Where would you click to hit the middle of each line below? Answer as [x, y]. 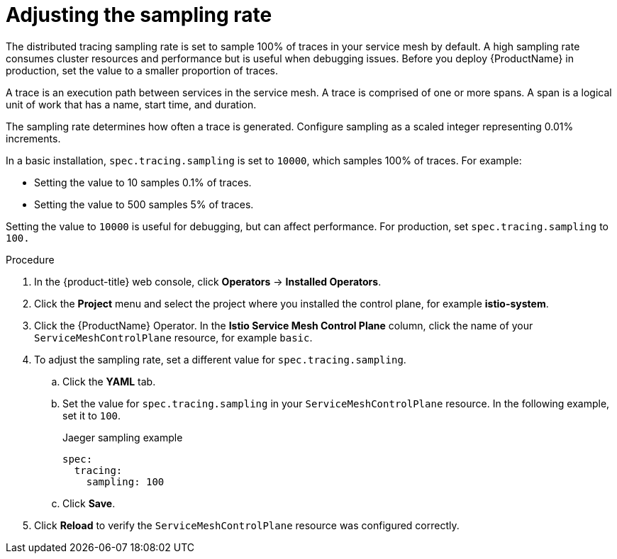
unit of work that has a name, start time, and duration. [131, 104]
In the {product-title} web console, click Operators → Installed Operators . [208, 281]
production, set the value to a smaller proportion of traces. [142, 70]
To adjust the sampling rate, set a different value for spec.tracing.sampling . [220, 359]
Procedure [30, 259]
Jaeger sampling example [123, 437]
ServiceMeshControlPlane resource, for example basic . [173, 337]
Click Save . [89, 503]
